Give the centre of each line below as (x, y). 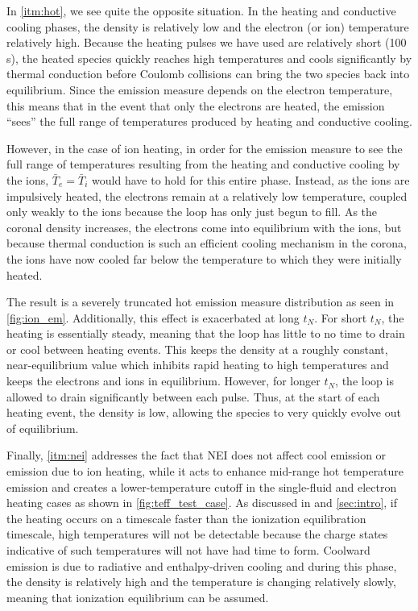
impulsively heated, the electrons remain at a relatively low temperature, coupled (207, 195)
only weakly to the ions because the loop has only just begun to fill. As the (192, 212)
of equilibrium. (43, 428)
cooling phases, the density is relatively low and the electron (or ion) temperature (208, 26)
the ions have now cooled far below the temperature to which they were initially (204, 258)
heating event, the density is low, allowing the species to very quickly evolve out (204, 412)
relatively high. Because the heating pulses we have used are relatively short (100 (207, 42)
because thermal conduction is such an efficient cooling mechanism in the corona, (207, 243)
